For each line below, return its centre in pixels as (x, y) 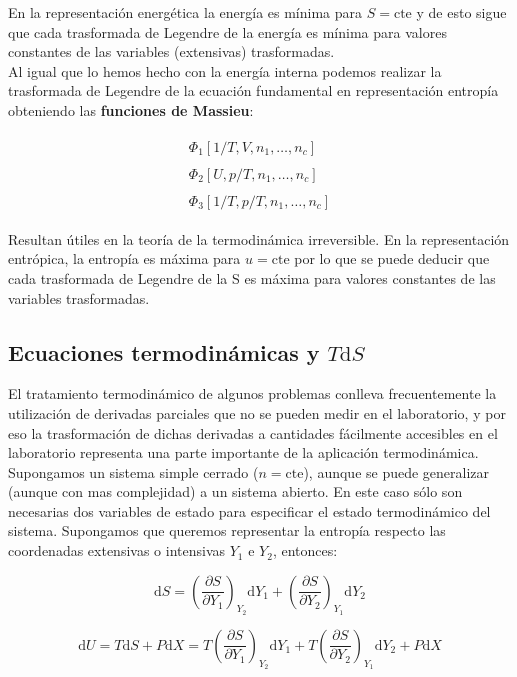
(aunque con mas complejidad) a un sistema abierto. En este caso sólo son (235, 491)
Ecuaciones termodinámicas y (164, 351)
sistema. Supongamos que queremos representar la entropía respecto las (227, 530)
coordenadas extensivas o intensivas (117, 550)
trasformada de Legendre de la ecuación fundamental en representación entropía (253, 90)
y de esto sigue (461, 12)
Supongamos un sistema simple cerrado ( (133, 471)
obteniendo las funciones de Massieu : (131, 109)
